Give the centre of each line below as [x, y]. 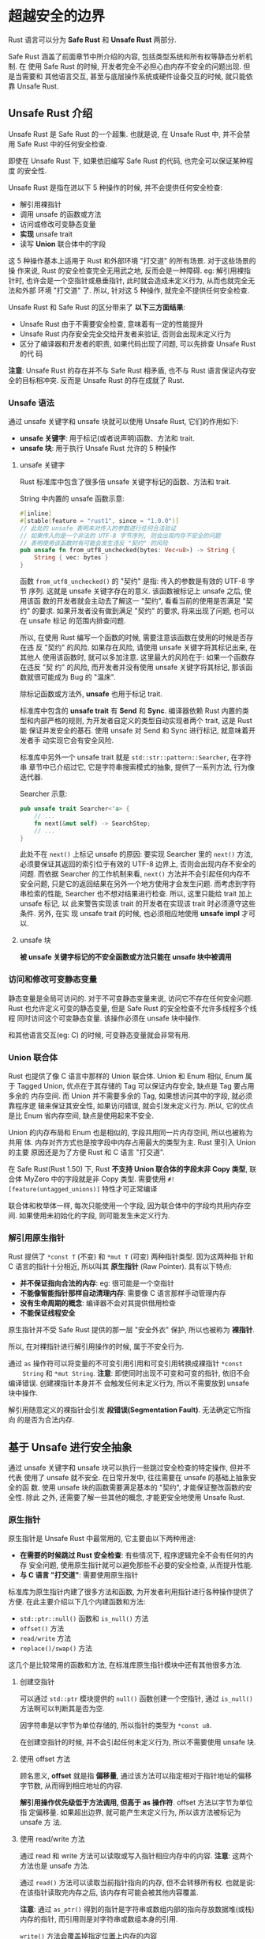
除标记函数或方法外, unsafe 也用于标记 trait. [91, 694]
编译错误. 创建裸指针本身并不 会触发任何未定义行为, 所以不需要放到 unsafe [129, 1383]
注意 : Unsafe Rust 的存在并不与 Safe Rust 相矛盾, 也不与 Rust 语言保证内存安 [132, 370]
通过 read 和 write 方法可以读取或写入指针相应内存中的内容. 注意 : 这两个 [136, 1856]
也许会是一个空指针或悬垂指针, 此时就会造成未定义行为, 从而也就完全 [137, 280]
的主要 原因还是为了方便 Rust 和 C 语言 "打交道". [87, 1153]
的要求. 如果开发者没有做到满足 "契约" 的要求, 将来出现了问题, [132, 611]
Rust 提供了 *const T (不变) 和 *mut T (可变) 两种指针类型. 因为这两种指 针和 [131, 1257]
